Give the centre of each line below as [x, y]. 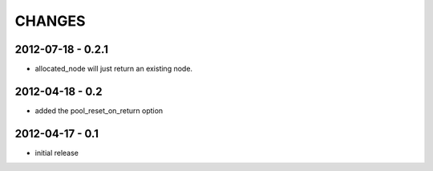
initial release [57, 153]
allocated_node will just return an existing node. [113, 69]
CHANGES [50, 21]
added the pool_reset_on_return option [99, 110]
